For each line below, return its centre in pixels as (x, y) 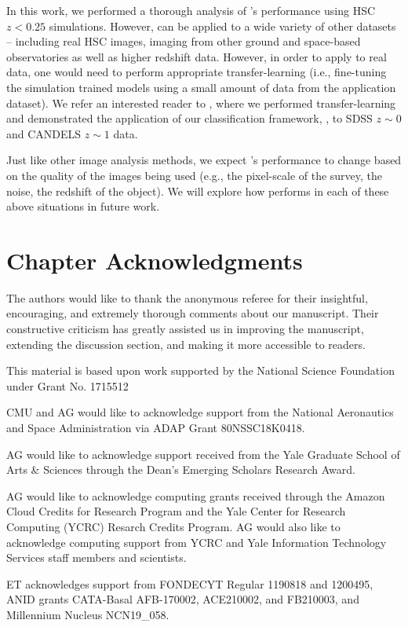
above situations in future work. (83, 206)
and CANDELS (44, 133)
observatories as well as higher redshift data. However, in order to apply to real (197, 56)
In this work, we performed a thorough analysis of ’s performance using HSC (191, 10)
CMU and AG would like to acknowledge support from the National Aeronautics (200, 412)
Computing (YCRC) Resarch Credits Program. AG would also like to (173, 526)
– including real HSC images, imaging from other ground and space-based (184, 41)
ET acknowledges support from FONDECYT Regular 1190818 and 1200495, (190, 583)
